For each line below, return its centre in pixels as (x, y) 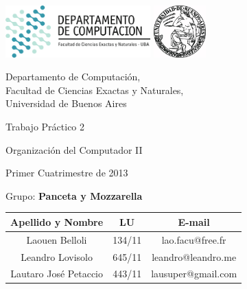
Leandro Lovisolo (57, 256)
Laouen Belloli (57, 239)
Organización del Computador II (74, 149)
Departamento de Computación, (73, 77)
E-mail (194, 221)
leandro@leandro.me (194, 256)
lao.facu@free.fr (194, 239)
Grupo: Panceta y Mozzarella (74, 195)
